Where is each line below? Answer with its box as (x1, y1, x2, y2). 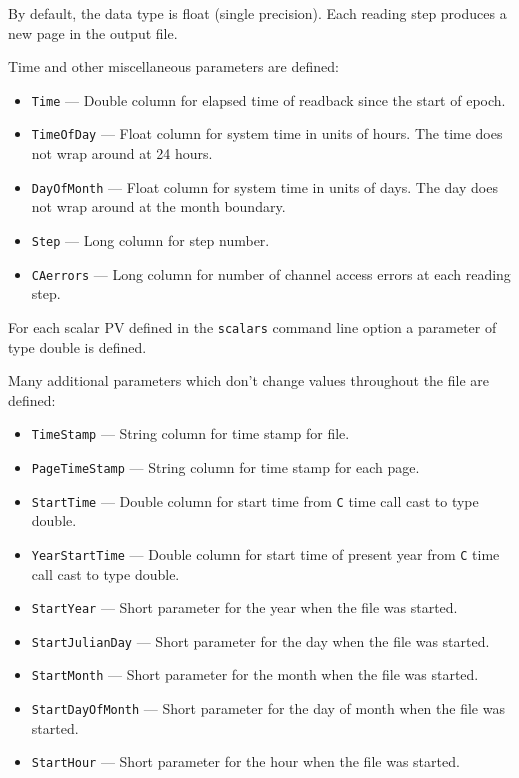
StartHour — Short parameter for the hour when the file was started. (31, 751, 460, 772)
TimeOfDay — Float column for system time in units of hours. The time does (31, 123, 503, 144)
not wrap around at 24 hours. (31, 143, 213, 164)
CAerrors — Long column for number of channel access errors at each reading (31, 263, 511, 284)
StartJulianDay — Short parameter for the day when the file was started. (31, 630, 490, 651)
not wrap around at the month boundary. (31, 196, 286, 217)
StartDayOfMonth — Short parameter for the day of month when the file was (31, 698, 505, 719)
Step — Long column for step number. (31, 229, 270, 250)
